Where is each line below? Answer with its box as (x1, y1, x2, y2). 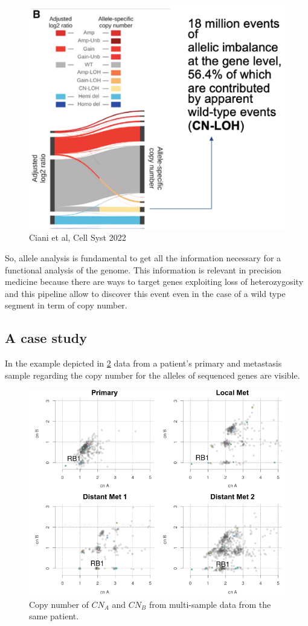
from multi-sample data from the (149, 598, 271, 610)
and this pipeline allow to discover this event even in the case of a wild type (5, 287, 286, 299)
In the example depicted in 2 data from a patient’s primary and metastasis (5, 357, 282, 370)
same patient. (29, 610, 79, 622)
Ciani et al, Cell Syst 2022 (29, 231, 126, 244)
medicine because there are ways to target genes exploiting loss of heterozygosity (5, 275, 304, 288)
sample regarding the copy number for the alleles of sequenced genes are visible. (5, 368, 300, 381)
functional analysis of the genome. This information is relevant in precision (5, 263, 281, 276)
